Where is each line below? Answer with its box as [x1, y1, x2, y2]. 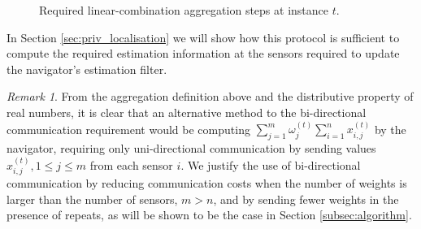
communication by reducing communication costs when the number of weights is [7, 175, 407, 191]
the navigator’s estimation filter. [7, 60, 167, 77]
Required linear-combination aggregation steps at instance [39, 2, 328, 18]
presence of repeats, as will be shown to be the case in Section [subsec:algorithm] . [7, 206, 412, 223]
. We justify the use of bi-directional [180, 156, 361, 173]
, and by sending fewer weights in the [213, 190, 399, 207]
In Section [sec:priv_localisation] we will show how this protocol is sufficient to [7, 28, 400, 45]
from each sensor [89, 156, 173, 173]
